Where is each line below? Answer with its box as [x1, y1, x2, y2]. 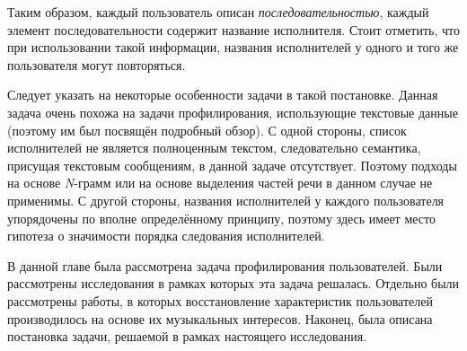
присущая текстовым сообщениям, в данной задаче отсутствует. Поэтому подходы [7, 155, 457, 174]
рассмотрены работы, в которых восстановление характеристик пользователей [7, 291, 433, 310]
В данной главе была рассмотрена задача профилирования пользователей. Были [7, 256, 443, 275]
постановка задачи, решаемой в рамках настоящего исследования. [7, 327, 367, 346]
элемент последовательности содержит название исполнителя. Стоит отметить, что [7, 20, 460, 39]
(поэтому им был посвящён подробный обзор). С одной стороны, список [7, 120, 407, 139]
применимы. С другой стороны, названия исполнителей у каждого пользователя [7, 190, 445, 209]
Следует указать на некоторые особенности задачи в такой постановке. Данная [7, 85, 438, 104]
